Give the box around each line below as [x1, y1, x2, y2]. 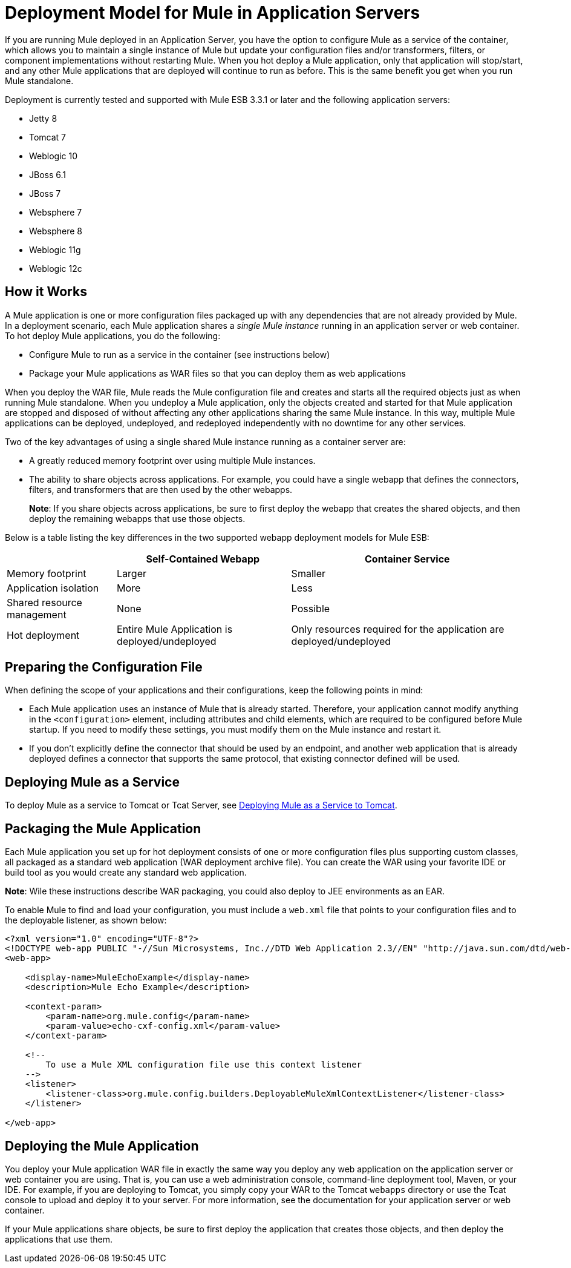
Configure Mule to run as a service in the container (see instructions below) [29, 349, 330, 360]
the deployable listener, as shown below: [5, 915, 167, 926]
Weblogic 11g [29, 244, 81, 255]
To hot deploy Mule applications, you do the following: [5, 330, 221, 341]
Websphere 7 [29, 206, 82, 217]
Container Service [364, 552, 450, 565]
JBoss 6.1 [29, 169, 66, 180]
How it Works [5, 284, 87, 300]
